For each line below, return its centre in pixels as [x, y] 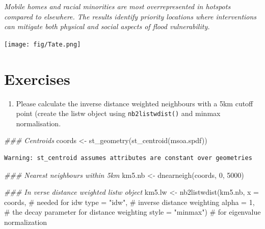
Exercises [37, 78]
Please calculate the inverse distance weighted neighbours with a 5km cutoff [135, 103]
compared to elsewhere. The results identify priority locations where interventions [130, 16]
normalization [26, 222]
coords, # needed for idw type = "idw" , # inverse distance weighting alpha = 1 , [129, 202]
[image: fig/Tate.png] [43, 44]
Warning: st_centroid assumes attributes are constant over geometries [128, 158]
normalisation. [38, 123]
